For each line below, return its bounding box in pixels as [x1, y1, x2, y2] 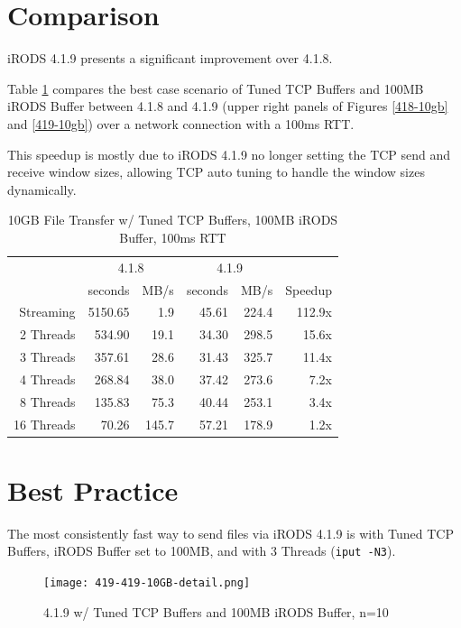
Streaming [19, 302, 76, 321]
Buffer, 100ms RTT [119, 227, 226, 246]
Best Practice [7, 471, 179, 508]
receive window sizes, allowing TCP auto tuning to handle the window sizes [7, 162, 425, 181]
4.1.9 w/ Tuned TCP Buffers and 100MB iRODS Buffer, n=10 [43, 602, 389, 621]
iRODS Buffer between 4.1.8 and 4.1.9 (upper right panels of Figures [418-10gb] [7, 97, 448, 115]
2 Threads [20, 325, 76, 344]
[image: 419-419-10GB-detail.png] [43, 577, 251, 590]
